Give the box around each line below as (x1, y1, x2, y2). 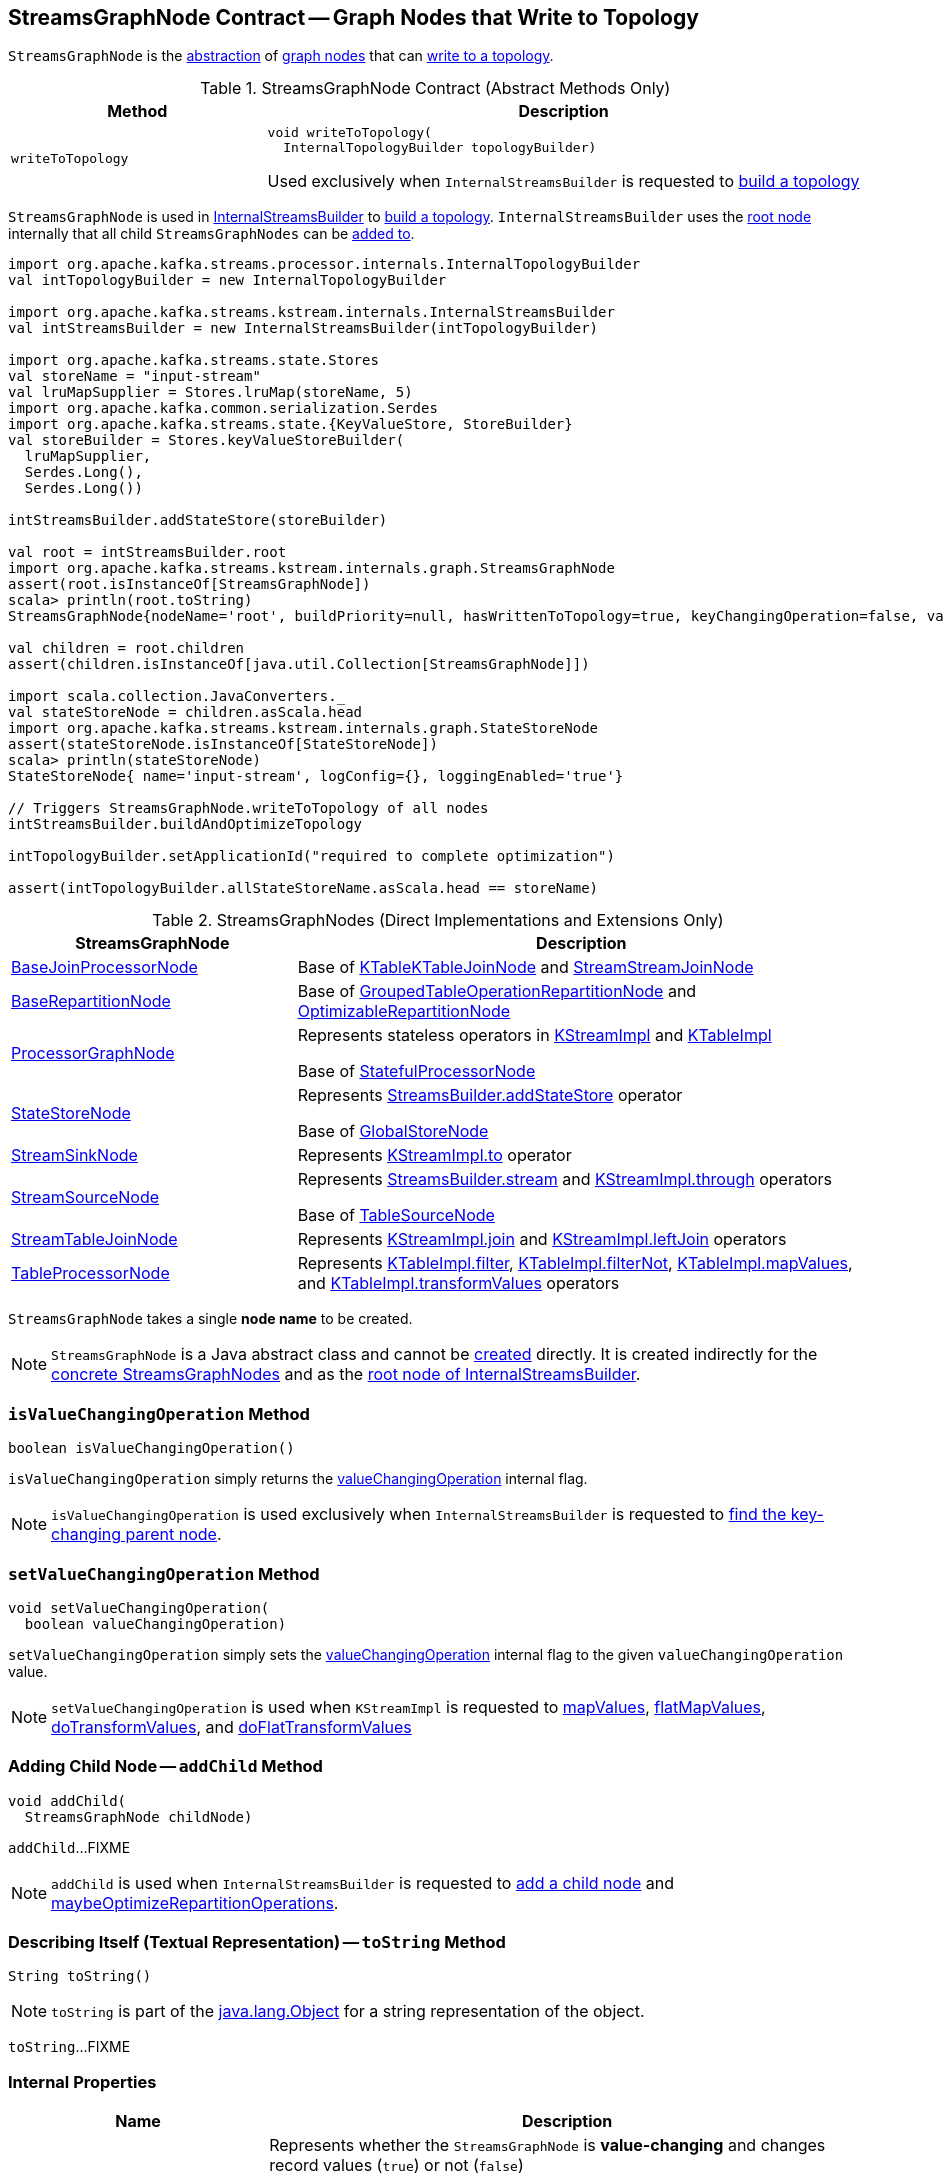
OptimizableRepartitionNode (297, 1001, 511, 1022)
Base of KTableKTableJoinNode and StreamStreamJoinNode (297, 957, 754, 978)
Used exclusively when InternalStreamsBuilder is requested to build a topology (267, 171, 860, 192)
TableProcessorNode (11, 1263, 170, 1284)
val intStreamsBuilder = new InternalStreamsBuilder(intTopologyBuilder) (8, 320, 599, 337)
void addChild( (8, 1792, 127, 1809)
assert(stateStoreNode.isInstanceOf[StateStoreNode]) (8, 736, 438, 753)
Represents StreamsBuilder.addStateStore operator (297, 1085, 683, 1106)
